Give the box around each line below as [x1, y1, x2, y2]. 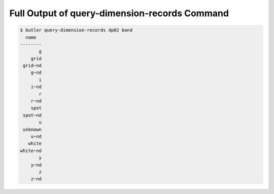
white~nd [20, 147, 42, 153]
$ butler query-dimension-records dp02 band [20, 27, 133, 33]
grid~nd [23, 63, 42, 68]
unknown [23, 127, 42, 132]
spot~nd [23, 112, 42, 118]
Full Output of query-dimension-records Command [9, 8, 229, 19]
